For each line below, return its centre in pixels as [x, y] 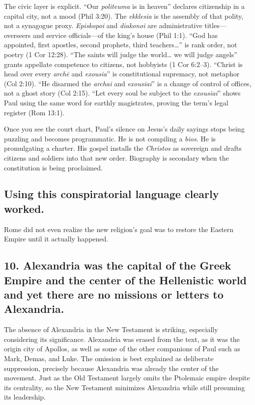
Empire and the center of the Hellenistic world [125, 280]
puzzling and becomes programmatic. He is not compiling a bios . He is [110, 138]
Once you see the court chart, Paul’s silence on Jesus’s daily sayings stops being [124, 129]
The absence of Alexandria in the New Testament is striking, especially [111, 329]
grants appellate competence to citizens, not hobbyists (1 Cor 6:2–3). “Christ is [123, 64]
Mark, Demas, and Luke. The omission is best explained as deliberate [109, 358]
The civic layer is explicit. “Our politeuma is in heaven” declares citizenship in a [124, 6]
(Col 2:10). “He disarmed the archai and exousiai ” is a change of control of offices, [128, 83]
